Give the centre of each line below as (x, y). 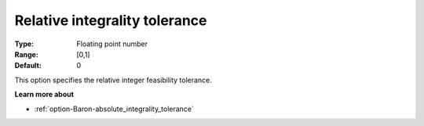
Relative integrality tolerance (111, 20)
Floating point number (112, 44)
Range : (26, 54)
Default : (28, 66)
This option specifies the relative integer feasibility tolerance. (113, 80)
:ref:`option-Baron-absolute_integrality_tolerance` (114, 109)
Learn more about (44, 95)
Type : (24, 44)
